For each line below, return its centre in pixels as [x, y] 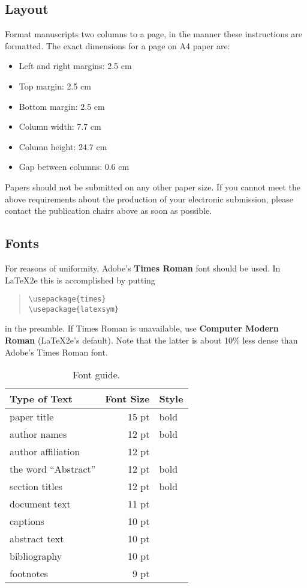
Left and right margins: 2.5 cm [75, 66]
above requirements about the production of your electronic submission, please [149, 199]
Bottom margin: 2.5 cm [62, 106]
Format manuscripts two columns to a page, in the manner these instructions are [153, 34]
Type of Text [41, 399]
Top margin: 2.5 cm [55, 86]
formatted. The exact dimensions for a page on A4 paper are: [118, 45]
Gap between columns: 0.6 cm [74, 167]
